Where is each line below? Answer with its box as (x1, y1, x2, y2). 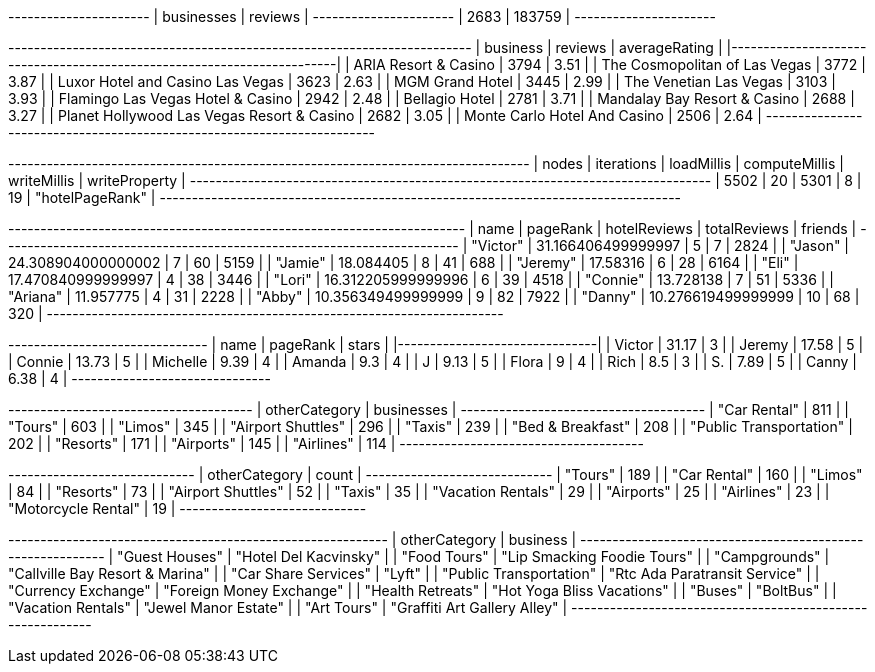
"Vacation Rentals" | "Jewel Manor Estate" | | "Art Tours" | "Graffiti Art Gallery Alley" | (8, 599, 568, 616)
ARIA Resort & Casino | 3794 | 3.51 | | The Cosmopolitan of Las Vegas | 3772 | (353, 56, 866, 73)
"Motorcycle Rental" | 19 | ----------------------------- (8, 500, 367, 517)
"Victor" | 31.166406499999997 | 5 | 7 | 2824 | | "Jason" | (471, 237, 850, 254)
